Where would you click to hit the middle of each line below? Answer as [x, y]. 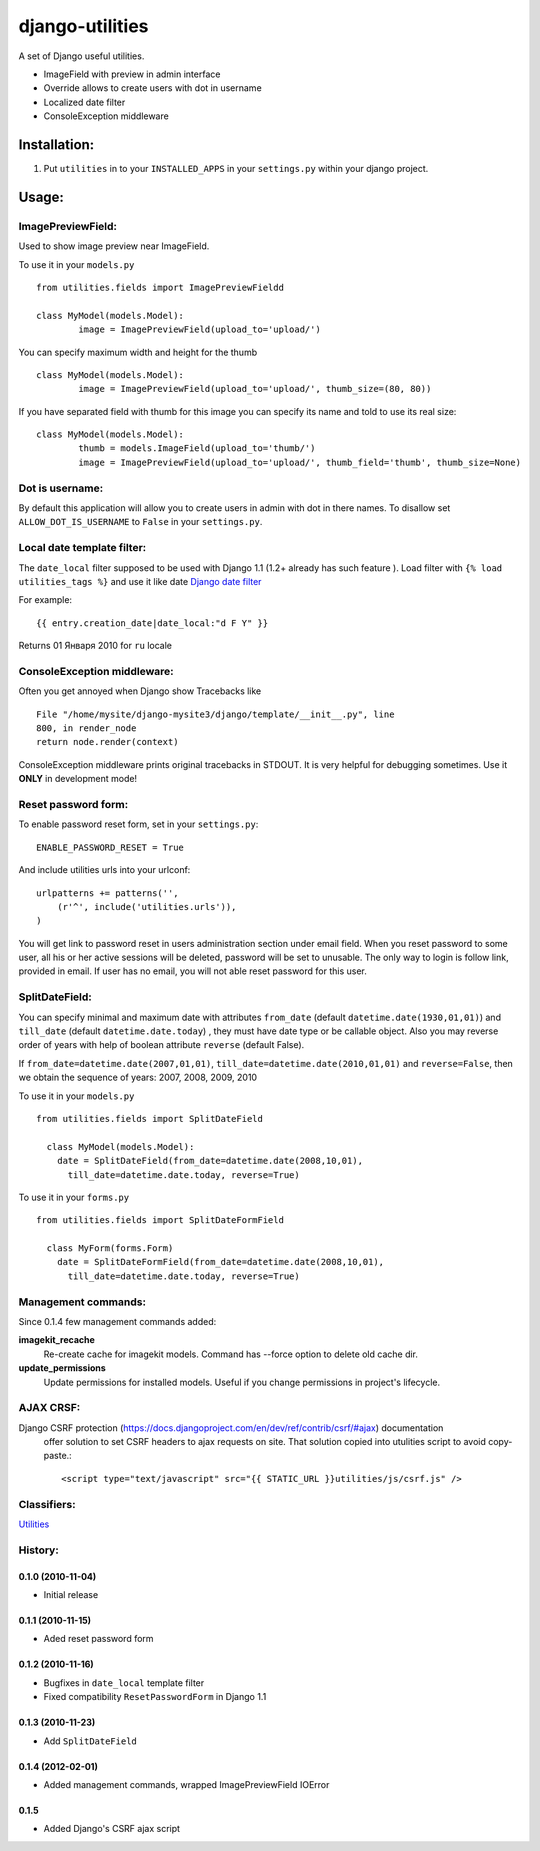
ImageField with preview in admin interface [132, 74]
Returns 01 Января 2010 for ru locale [95, 646]
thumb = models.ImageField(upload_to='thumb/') [197, 448]
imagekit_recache [56, 1340]
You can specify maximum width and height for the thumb [138, 352]
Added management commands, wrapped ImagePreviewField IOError [186, 1784]
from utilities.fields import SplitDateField [150, 1118]
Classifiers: [47, 1504]
